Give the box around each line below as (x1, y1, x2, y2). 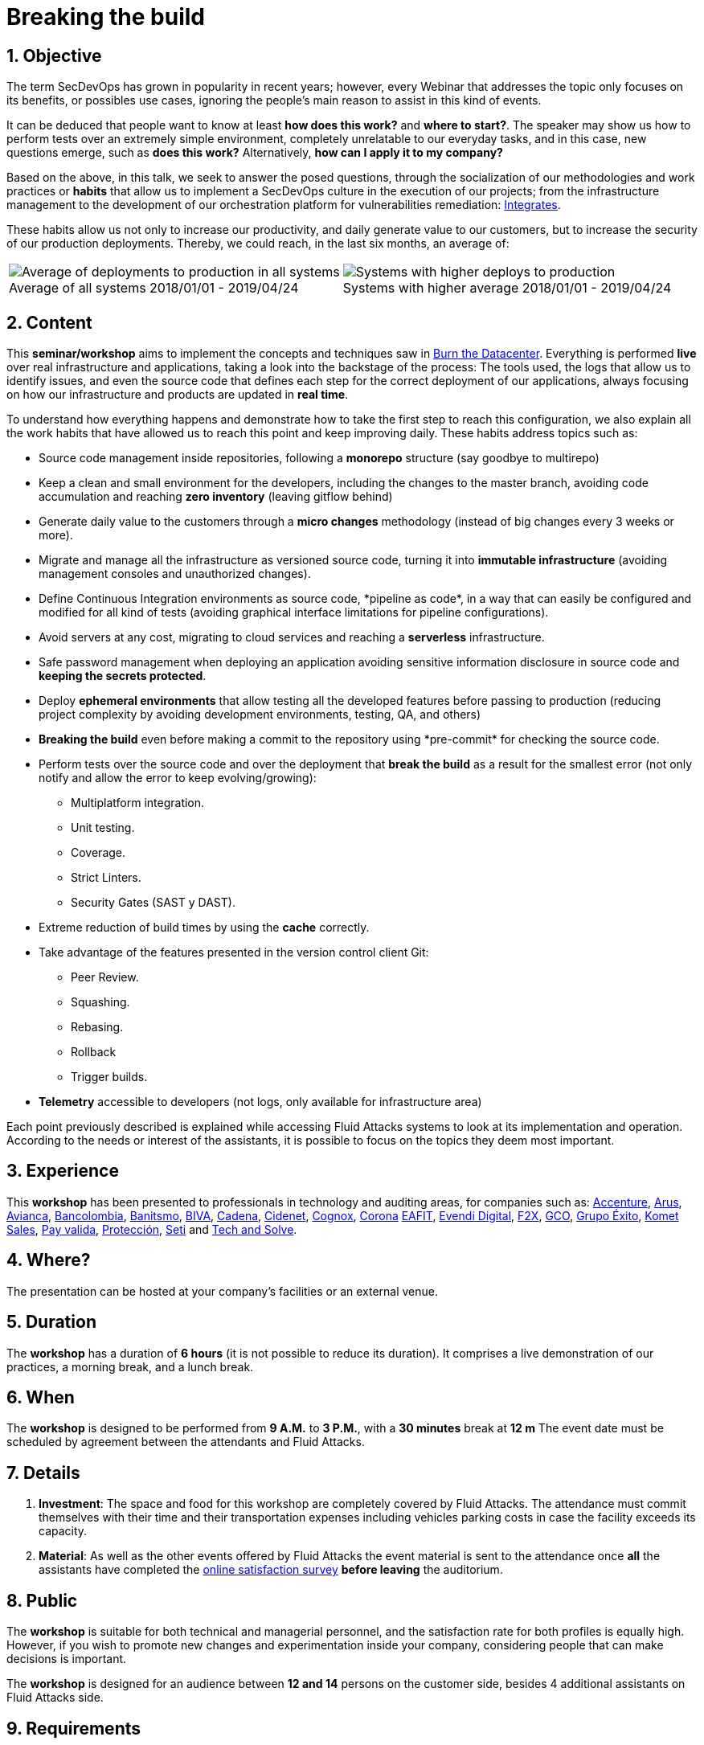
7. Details (6, 1462, 80, 1483)
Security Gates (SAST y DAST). (71, 895, 235, 910)
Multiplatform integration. (71, 796, 205, 810)
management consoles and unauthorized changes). (39, 567, 311, 581)
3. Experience (6, 1161, 119, 1182)
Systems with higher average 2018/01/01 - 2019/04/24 (342, 280, 672, 297)
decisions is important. (6, 1652, 127, 1666)
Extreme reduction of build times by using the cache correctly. (39, 920, 370, 935)
